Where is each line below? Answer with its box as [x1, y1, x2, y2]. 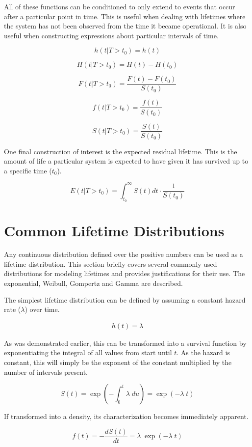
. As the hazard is [176, 347, 230, 358]
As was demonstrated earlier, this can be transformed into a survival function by [4, 337, 247, 348]
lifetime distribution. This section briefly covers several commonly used [4, 258, 217, 269]
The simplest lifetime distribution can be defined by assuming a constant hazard [4, 294, 246, 305]
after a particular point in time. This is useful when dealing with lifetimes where [4, 11, 246, 21]
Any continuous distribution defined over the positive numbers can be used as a [4, 249, 243, 259]
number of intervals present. [4, 366, 88, 377]
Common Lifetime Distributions [4, 221, 225, 241]
